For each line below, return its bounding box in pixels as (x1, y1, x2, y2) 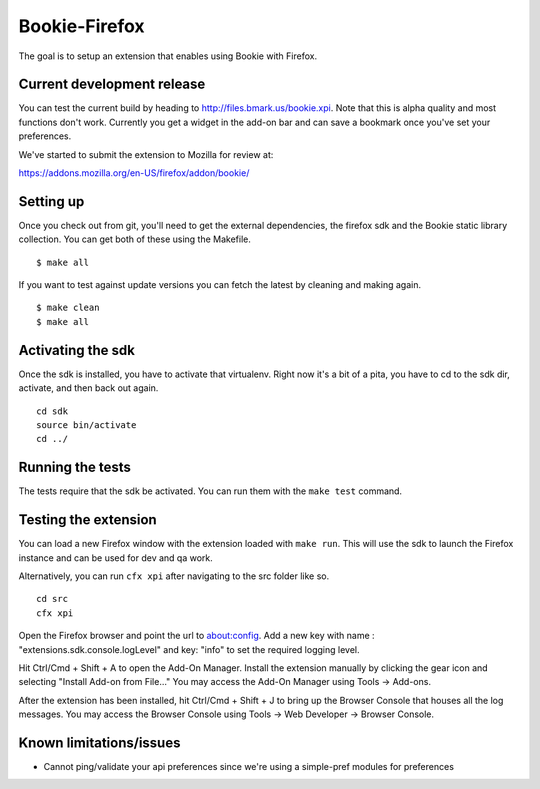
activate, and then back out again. (18, 382, 159, 394)
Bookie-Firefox (18, 15, 145, 37)
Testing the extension (18, 511, 157, 529)
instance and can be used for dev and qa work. (18, 551, 214, 564)
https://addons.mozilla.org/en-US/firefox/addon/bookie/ (18, 167, 250, 179)
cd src (36, 593, 69, 605)
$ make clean (36, 302, 100, 314)
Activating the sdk (18, 341, 135, 359)
